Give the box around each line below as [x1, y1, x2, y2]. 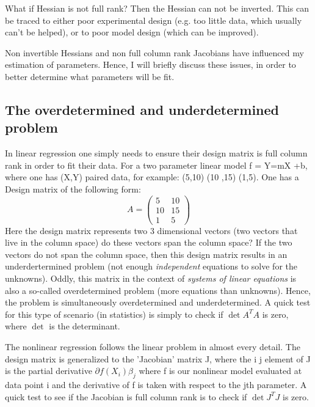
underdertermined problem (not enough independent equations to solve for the [5, 260, 298, 273]
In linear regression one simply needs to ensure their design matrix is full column [5, 147, 308, 159]
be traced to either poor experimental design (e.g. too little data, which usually [5, 13, 302, 26]
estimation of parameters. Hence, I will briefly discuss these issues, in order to [5, 58, 296, 71]
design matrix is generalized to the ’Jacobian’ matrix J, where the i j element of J [5, 352, 311, 365]
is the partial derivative [5, 364, 92, 377]
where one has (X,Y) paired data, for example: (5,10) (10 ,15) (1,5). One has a [5, 170, 299, 183]
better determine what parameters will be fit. [5, 70, 175, 82]
